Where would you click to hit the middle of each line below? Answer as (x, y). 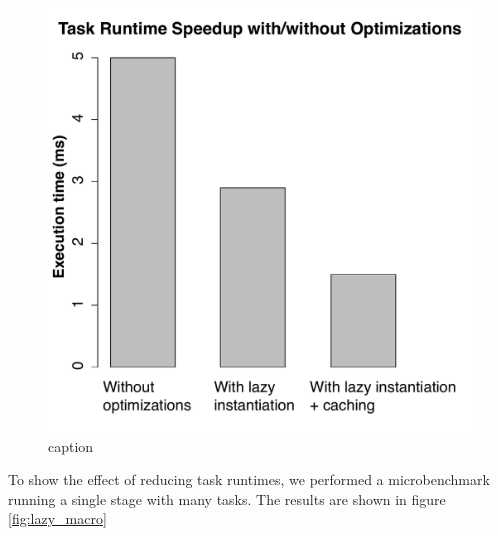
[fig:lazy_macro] (57, 518)
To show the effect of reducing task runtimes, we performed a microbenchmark (249, 479)
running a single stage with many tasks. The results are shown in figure (227, 498)
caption (71, 445)
